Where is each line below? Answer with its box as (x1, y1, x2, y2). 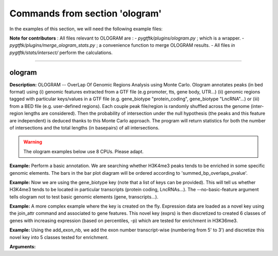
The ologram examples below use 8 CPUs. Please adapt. (23, 148, 144, 154)
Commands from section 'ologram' (9, 8, 162, 19)
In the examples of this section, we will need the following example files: (9, 26, 163, 32)
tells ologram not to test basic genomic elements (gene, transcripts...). (9, 193, 159, 200)
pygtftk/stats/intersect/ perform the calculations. (9, 49, 113, 56)
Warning (23, 139, 42, 145)
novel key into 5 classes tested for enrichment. (9, 234, 109, 240)
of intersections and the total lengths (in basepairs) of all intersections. (9, 124, 160, 131)
